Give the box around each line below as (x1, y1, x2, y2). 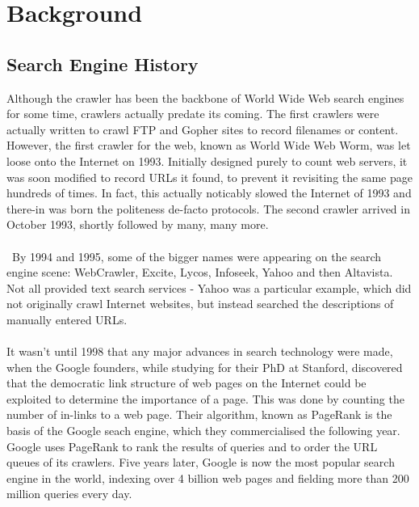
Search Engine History (6, 51, 199, 76)
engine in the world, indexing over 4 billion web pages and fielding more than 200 (6, 469, 409, 486)
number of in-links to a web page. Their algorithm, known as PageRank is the (6, 406, 392, 423)
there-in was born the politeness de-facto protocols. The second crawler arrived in (6, 200, 410, 217)
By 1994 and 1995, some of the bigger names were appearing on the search (11, 247, 382, 264)
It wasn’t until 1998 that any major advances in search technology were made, (6, 343, 393, 360)
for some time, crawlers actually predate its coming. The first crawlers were (6, 105, 379, 122)
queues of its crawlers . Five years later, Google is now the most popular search (6, 454, 395, 471)
